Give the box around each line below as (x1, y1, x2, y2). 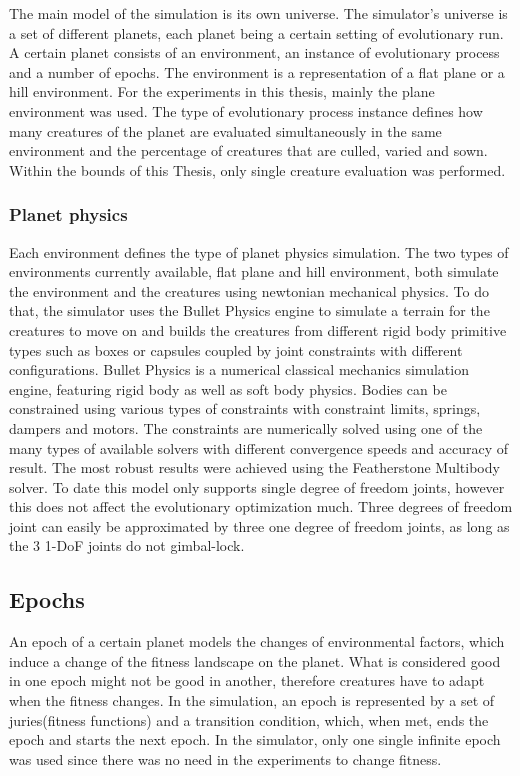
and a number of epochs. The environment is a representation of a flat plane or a (9, 61, 505, 82)
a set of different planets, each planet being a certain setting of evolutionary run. (9, 22, 504, 43)
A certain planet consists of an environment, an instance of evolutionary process (9, 42, 500, 63)
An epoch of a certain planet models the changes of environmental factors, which (9, 631, 505, 652)
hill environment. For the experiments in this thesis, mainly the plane (9, 81, 435, 102)
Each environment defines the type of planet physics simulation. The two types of (9, 241, 509, 262)
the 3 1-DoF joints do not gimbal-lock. (9, 535, 245, 556)
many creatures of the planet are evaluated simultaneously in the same (9, 120, 442, 141)
